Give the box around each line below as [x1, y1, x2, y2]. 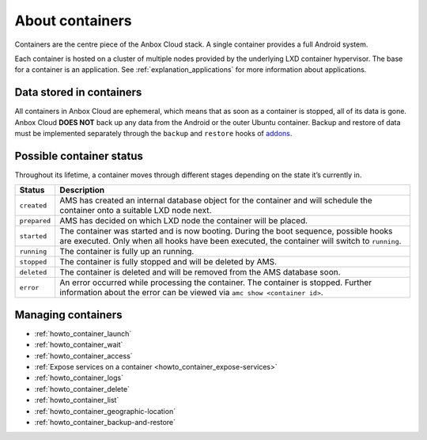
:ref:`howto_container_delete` [34, 384, 130, 393]
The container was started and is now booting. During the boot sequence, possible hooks [59, 226, 393, 237]
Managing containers [14, 308, 123, 321]
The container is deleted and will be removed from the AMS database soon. [59, 267, 341, 278]
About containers [14, 12, 132, 29]
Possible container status [14, 149, 144, 162]
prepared [19, 216, 51, 225]
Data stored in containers [14, 85, 142, 99]
